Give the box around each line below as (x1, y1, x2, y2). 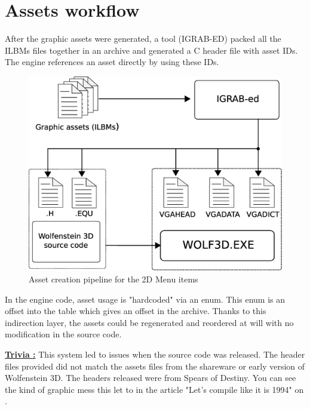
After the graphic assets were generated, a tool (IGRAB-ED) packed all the (5, 32, 281, 45)
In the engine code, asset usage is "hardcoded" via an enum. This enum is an (5, 293, 286, 305)
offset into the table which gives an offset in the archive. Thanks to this (5, 305, 266, 317)
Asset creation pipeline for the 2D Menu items (29, 272, 198, 285)
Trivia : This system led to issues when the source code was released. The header (5, 348, 305, 360)
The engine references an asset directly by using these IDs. (5, 56, 219, 68)
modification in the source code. (5, 328, 122, 340)
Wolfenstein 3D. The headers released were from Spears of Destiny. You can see (5, 371, 296, 384)
